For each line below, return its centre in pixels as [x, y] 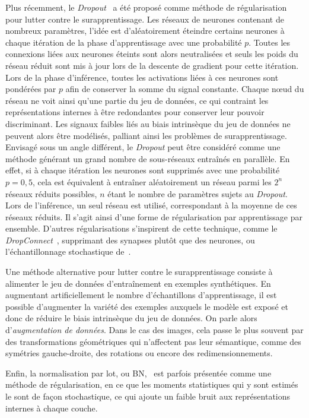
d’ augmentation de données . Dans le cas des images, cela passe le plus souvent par [154, 330]
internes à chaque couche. [52, 408]
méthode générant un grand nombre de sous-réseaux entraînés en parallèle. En [148, 158]
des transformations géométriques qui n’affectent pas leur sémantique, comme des [153, 341]
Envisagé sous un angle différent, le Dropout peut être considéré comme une [143, 147]
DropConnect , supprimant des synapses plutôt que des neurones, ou [130, 240]
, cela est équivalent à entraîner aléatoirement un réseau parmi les [152, 181]
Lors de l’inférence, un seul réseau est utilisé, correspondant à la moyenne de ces [151, 205]
